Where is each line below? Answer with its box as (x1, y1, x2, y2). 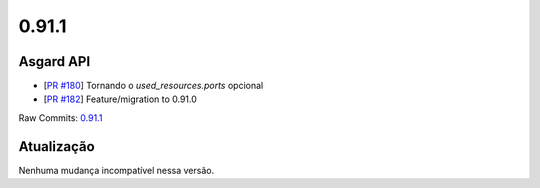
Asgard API (18, 53, 91, 70)
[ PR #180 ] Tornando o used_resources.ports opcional (43, 80, 264, 92)
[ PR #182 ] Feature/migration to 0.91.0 (43, 93, 197, 105)
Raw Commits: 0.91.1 (18, 111, 103, 124)
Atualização (18, 138, 95, 155)
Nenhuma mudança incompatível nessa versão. (18, 164, 215, 176)
